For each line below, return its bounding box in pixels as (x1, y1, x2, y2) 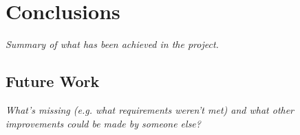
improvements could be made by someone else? (6, 116, 201, 130)
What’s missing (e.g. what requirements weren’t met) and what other (6, 102, 294, 116)
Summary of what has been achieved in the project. (6, 37, 219, 51)
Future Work (6, 71, 100, 92)
